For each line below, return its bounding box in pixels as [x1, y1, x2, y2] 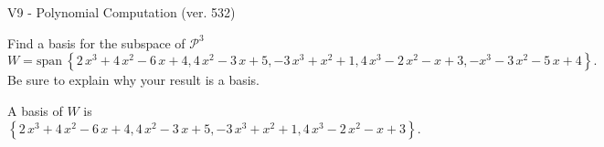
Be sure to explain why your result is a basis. [7, 70, 260, 89]
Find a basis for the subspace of [7, 33, 185, 52]
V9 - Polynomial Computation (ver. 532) [7, 3, 236, 21]
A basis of [7, 100, 63, 120]
